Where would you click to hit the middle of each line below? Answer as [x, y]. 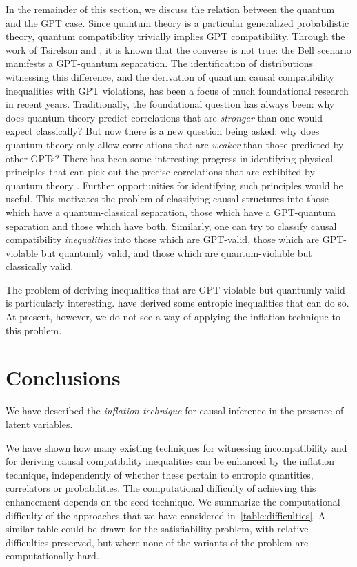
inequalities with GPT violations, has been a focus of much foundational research [177, 90]
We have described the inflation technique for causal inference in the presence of [175, 411]
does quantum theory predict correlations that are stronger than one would [164, 117]
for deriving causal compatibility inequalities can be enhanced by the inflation [170, 461]
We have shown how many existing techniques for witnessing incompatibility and [176, 447]
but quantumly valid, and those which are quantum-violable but [176, 252]
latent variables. [39, 424]
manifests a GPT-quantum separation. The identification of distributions [160, 63]
